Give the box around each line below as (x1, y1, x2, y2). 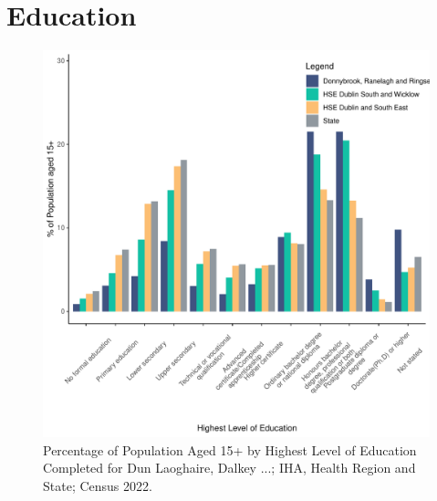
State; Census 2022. (43, 475, 152, 495)
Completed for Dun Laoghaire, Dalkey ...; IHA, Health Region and (43, 458, 416, 477)
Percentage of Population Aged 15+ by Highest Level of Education (43, 440, 417, 459)
